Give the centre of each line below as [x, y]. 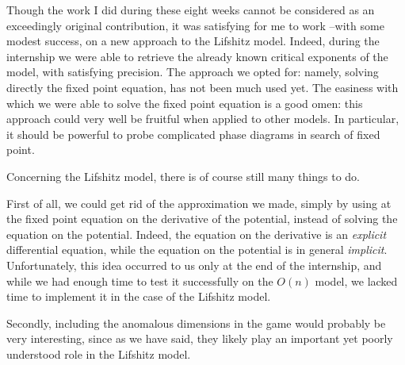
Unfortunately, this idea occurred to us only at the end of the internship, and [194, 265]
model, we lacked [356, 280]
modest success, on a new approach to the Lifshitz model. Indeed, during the [193, 41]
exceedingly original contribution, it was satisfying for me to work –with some [195, 25]
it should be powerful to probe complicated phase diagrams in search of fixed [193, 134]
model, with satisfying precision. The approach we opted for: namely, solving [193, 72]
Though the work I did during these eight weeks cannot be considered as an [191, 10]
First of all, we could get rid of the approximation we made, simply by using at [199, 203]
